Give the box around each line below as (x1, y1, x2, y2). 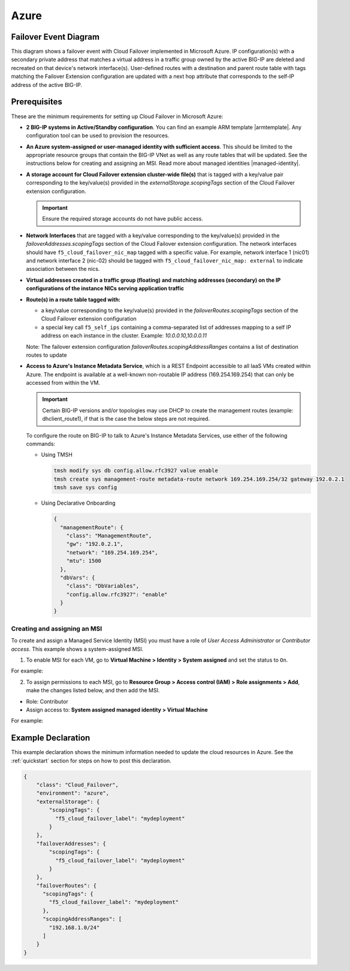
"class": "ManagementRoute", (66, 532, 152, 539)
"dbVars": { (60, 574, 95, 581)
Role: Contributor (26, 698, 68, 705)
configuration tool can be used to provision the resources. (26, 132, 170, 139)
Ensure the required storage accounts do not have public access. (42, 215, 203, 222)
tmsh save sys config (53, 484, 117, 491)
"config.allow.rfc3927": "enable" (66, 591, 168, 598)
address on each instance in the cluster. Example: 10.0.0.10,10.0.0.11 (41, 332, 207, 339)
